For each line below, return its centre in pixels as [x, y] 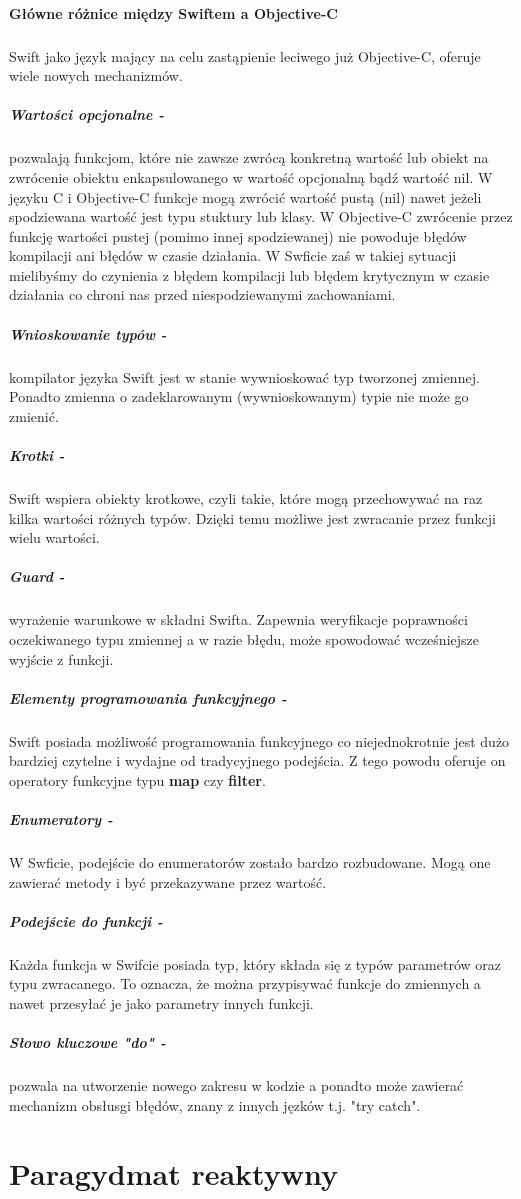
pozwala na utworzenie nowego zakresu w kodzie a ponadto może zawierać [236, 1085]
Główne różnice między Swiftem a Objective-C [173, 12]
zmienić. [34, 415]
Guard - [37, 576]
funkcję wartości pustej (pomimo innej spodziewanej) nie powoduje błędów [238, 235]
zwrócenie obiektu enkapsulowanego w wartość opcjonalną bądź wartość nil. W [251, 176]
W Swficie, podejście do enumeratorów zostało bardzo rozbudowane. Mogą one [250, 862]
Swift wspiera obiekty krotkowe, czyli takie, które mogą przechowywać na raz [246, 497]
